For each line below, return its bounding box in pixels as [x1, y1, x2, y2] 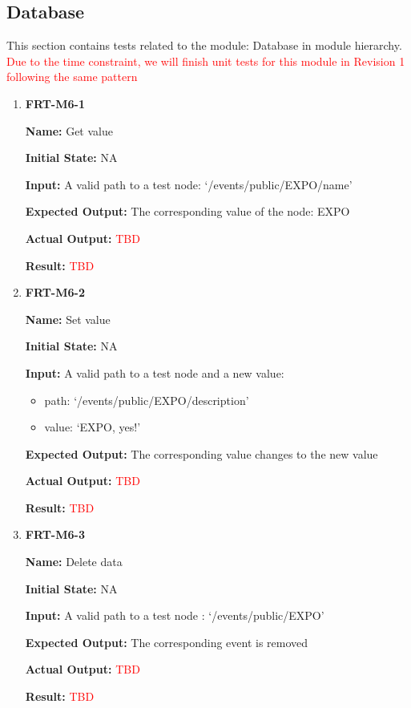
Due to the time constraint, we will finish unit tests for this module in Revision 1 [6, 52, 405, 69]
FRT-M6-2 [25, 284, 85, 301]
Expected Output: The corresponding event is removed [25, 633, 308, 650]
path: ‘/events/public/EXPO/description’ [44, 391, 249, 408]
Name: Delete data [25, 553, 123, 570]
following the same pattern [6, 68, 138, 85]
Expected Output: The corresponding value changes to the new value [25, 445, 378, 462]
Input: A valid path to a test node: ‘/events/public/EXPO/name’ [25, 176, 353, 192]
